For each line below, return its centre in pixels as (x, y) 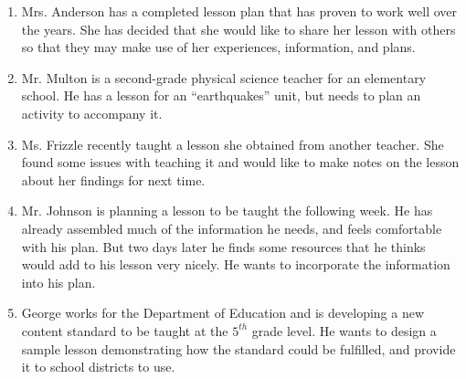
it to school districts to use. (98, 367)
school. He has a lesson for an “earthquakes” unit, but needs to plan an (221, 95)
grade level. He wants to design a (344, 330)
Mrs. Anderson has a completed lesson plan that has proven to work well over (239, 11)
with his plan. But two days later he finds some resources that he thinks (223, 246)
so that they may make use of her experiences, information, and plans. (218, 47)
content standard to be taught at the (125, 330)
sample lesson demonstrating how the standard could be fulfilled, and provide (238, 348)
